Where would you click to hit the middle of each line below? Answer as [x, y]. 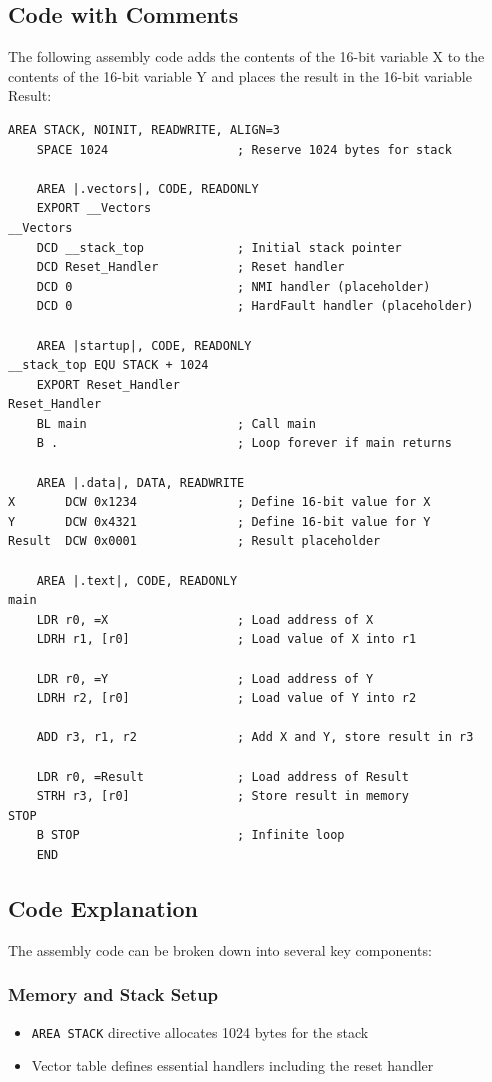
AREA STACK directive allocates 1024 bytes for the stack [200, 1031]
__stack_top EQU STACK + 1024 [108, 365]
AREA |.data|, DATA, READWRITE [140, 482]
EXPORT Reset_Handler [108, 384]
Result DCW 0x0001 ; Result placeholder [194, 541]
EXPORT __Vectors [94, 208]
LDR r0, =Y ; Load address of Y [205, 678]
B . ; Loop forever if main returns [244, 443]
